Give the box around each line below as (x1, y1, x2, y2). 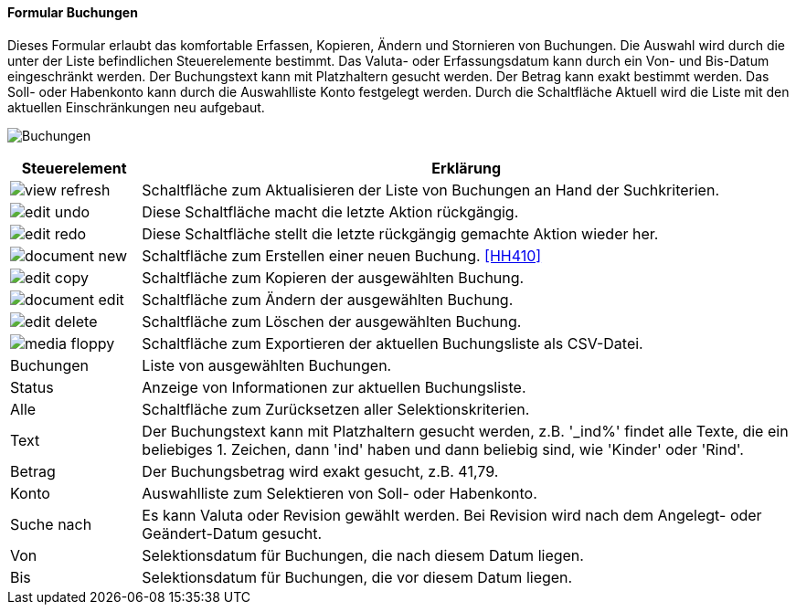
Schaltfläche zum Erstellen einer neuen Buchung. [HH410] (142, 246, 542, 265)
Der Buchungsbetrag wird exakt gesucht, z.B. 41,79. (142, 461, 499, 480)
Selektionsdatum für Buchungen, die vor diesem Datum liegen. (142, 567, 573, 586)
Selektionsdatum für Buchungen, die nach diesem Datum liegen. (142, 545, 584, 565)
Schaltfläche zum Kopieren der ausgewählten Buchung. (142, 268, 525, 287)
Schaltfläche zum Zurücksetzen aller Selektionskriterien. (142, 399, 530, 418)
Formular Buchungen (7, 5, 138, 20)
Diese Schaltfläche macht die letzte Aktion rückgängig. (142, 202, 519, 221)
